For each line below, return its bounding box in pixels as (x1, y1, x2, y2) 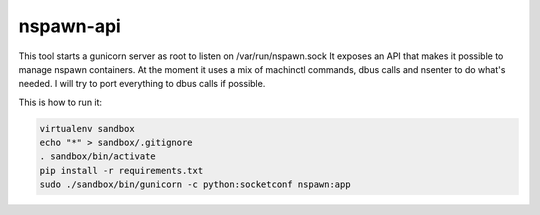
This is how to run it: (18, 96, 103, 108)
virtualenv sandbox (39, 123, 135, 134)
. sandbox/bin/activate (39, 151, 157, 162)
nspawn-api (18, 15, 122, 37)
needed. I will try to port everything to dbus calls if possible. (18, 78, 266, 90)
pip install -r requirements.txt (39, 165, 204, 176)
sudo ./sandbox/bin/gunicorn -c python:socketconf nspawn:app (39, 179, 351, 190)
